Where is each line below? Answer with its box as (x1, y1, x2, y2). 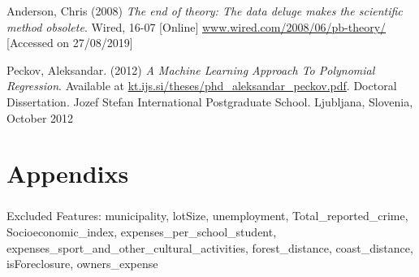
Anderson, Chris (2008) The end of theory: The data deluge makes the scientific (6, 2, 403, 19)
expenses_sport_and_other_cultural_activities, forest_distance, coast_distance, (6, 239, 413, 256)
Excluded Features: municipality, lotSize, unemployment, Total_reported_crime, (6, 207, 408, 224)
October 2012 (6, 109, 74, 126)
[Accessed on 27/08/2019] (6, 34, 133, 51)
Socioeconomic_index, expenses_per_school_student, (6, 223, 277, 240)
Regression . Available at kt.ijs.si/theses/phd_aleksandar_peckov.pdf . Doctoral (6, 77, 397, 94)
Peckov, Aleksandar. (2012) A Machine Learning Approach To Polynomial (6, 61, 375, 78)
